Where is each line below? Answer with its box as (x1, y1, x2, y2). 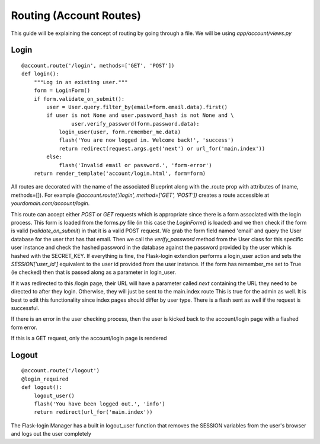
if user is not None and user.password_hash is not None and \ (46, 112, 234, 119)
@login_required (21, 375, 69, 382)
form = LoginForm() (33, 87, 91, 94)
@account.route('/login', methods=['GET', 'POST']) (21, 62, 175, 69)
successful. (11, 304, 40, 311)
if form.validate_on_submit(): (33, 95, 125, 102)
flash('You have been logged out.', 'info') (33, 401, 165, 407)
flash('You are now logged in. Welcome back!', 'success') (59, 137, 234, 143)
